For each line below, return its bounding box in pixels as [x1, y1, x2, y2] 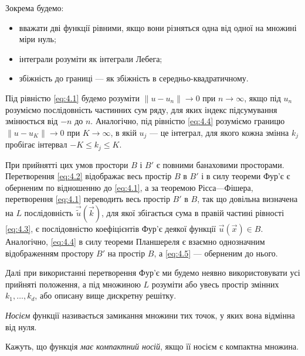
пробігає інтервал [5, 138, 67, 150]
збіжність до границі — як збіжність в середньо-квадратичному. [19, 72, 249, 84]
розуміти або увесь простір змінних [151, 278, 279, 290]
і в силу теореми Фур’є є [201, 170, 290, 182]
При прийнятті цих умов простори [5, 158, 128, 170]
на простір [107, 247, 145, 259]
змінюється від [5, 115, 58, 127]
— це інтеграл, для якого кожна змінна [150, 126, 289, 138]
